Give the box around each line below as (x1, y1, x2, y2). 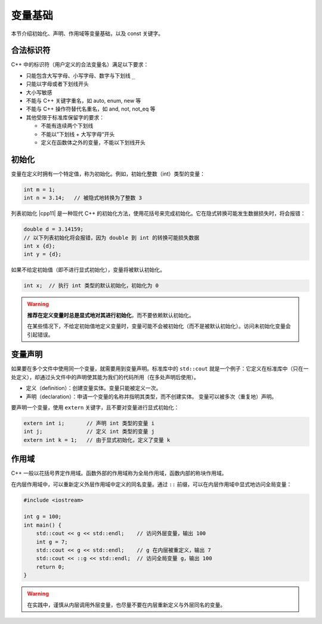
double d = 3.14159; (23, 226, 83, 233)
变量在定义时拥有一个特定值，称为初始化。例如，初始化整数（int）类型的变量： (11, 170, 206, 177)
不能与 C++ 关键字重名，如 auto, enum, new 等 (26, 97, 141, 104)
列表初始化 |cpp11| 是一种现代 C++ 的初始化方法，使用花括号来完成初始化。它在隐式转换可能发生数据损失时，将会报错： (11, 210, 306, 217)
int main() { (23, 521, 62, 528)
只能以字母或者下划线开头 (26, 81, 89, 88)
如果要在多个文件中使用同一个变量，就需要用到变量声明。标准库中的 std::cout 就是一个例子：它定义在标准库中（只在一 (11, 365, 309, 373)
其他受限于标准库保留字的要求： (26, 113, 104, 121)
